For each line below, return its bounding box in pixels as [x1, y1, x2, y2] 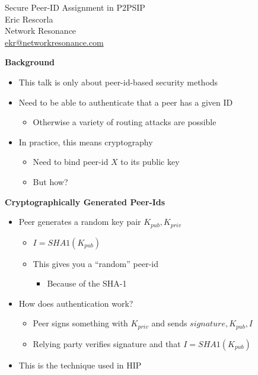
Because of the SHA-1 [47, 277, 127, 290]
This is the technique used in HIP [18, 358, 142, 371]
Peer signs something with [33, 317, 128, 329]
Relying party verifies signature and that [33, 337, 181, 349]
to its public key [120, 155, 180, 168]
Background [5, 56, 55, 68]
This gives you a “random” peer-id [33, 257, 158, 269]
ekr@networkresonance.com [5, 36, 104, 48]
